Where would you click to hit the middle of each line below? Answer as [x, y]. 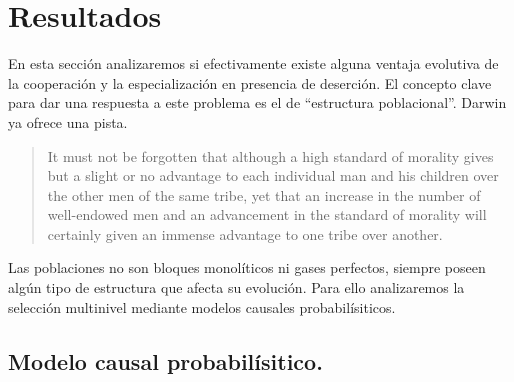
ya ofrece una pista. [68, 121]
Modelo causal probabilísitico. [165, 360]
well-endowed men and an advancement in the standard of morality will [267, 214]
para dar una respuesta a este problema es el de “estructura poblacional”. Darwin [257, 102]
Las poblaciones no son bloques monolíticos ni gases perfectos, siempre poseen [247, 267]
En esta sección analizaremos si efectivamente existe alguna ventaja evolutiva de [253, 63]
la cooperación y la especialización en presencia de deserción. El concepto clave [250, 82]
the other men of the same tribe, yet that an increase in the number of [264, 194]
